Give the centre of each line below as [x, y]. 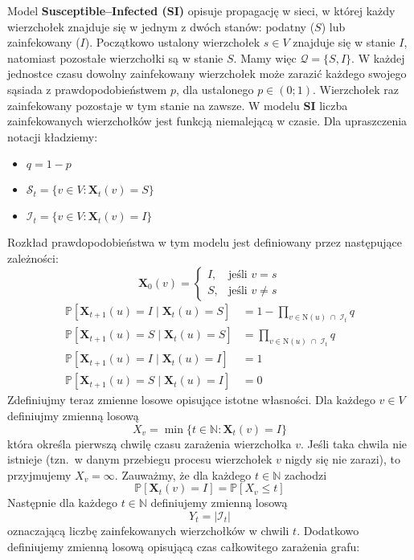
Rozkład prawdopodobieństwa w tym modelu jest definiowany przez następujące [205, 242]
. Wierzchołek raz [356, 89]
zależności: [33, 258]
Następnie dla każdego [62, 503]
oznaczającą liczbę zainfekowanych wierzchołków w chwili [148, 530]
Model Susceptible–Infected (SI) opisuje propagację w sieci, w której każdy [201, 10]
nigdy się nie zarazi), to [343, 459]
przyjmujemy [39, 474]
